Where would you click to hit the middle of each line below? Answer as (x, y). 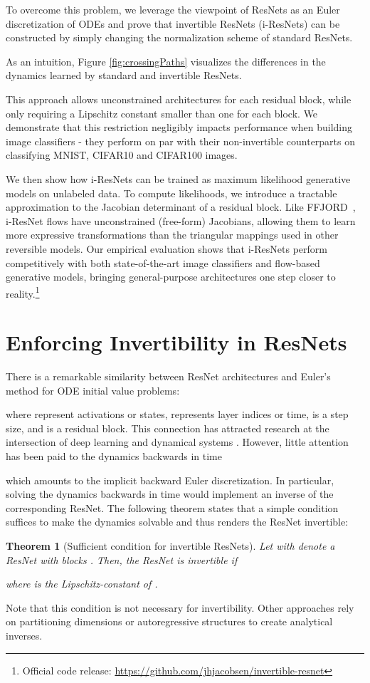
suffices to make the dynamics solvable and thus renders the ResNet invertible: (177, 522)
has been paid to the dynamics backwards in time (114, 456)
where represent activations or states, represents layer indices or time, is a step (177, 414)
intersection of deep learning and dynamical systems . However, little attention (177, 442)
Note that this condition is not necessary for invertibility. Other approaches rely (180, 607)
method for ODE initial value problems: (93, 390)
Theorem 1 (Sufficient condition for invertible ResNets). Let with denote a (170, 546)
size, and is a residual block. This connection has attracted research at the (168, 428)
